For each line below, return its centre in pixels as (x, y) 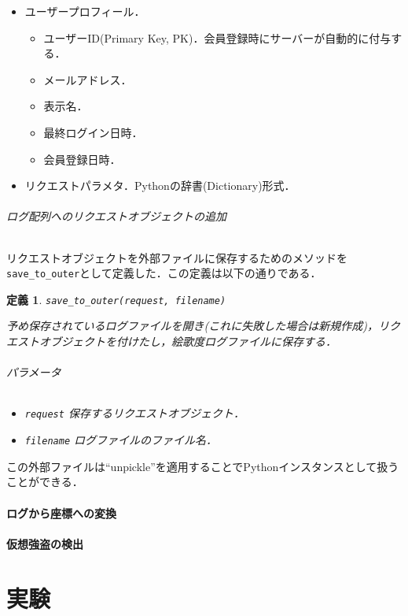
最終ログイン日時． (93, 132)
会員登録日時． (82, 159)
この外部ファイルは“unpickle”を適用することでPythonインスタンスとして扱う (203, 466)
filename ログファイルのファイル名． (121, 440)
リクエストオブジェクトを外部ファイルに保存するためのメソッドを (177, 257)
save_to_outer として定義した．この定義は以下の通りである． (164, 273)
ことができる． (45, 482)
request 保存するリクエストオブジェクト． (134, 413)
